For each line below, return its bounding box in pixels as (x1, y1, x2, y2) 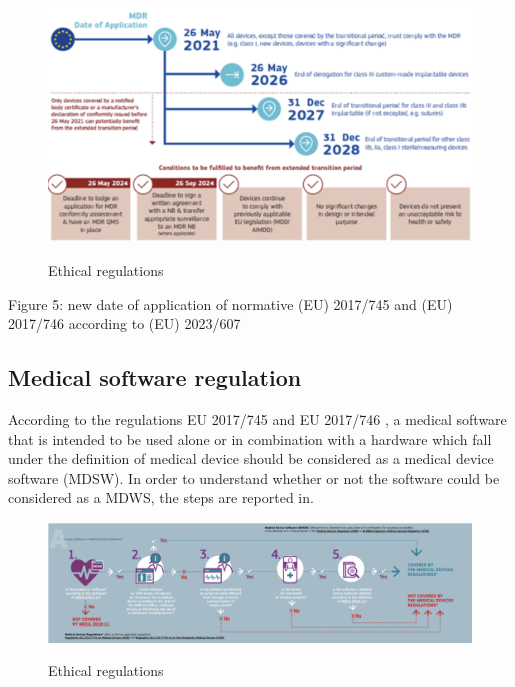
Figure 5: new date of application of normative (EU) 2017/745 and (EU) (8, 293, 453, 314)
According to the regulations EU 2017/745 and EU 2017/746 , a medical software (8, 408, 507, 429)
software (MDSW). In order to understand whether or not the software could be (8, 467, 500, 488)
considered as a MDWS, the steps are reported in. (8, 487, 314, 508)
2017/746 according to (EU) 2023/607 (8, 313, 241, 334)
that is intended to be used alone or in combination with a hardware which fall (8, 428, 492, 449)
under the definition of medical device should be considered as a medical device (8, 448, 494, 469)
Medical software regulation (8, 362, 302, 393)
